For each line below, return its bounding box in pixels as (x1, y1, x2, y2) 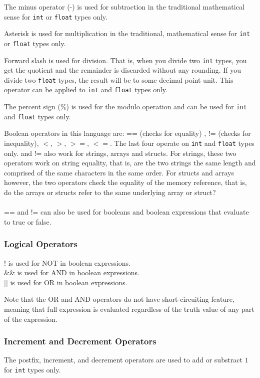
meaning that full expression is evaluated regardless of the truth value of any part (4, 304, 254, 314)
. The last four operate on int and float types (109, 138, 254, 148)
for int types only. (4, 364, 61, 375)
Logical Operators (4, 238, 77, 250)
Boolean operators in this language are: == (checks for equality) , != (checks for (4, 128, 251, 138)
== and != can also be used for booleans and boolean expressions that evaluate (4, 207, 249, 217)
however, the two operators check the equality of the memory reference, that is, (4, 177, 247, 187)
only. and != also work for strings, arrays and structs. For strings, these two (4, 147, 236, 158)
